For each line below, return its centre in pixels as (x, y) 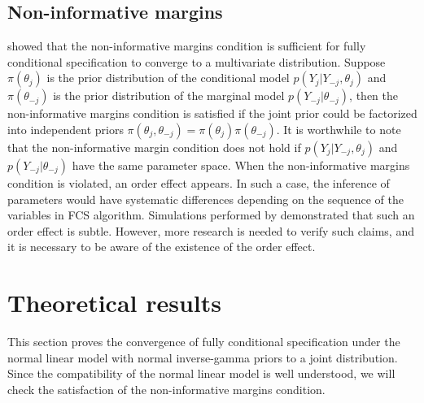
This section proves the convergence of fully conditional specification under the (204, 342)
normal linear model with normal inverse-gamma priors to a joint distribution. (203, 357)
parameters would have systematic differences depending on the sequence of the (205, 199)
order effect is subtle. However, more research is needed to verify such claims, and (211, 230)
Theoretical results (115, 303)
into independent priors (66, 129)
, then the (374, 95)
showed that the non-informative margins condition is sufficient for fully (187, 46)
